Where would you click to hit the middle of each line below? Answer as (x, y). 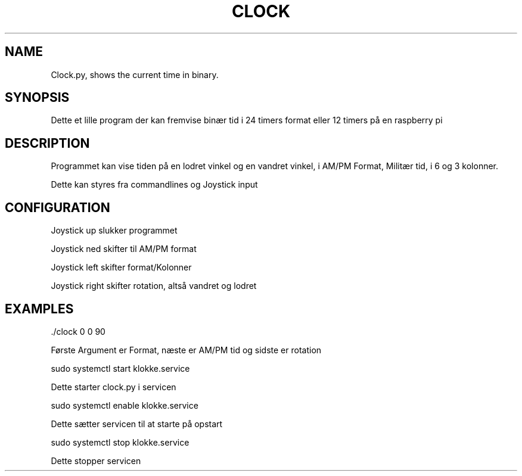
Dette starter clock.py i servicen (114, 387)
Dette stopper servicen (96, 461)
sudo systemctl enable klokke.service (125, 405)
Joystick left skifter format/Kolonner (121, 267)
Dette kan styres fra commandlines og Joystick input (154, 185)
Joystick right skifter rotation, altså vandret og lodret (154, 286)
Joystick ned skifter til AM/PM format (124, 249)
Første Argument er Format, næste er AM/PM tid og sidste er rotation (186, 350)
